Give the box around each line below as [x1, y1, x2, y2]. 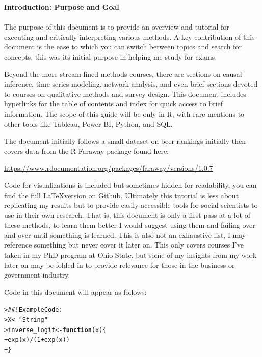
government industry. [4, 269, 70, 280]
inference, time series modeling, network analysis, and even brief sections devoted [4, 78, 258, 89]
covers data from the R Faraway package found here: [4, 145, 169, 156]
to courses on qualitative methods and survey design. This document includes [4, 88, 246, 99]
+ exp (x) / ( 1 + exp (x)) [4, 336, 70, 344]
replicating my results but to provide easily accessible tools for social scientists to [4, 200, 258, 210]
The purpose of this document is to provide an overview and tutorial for [4, 21, 229, 32]
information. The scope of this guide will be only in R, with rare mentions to [4, 108, 245, 119]
